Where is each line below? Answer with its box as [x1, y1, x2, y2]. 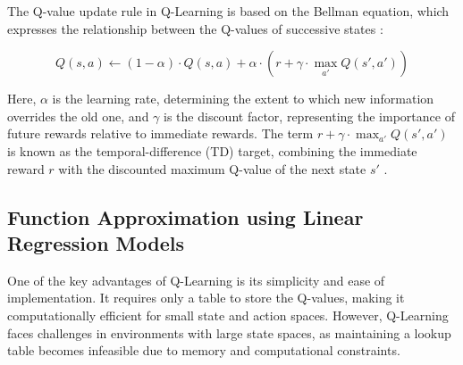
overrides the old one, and [7, 106, 149, 125]
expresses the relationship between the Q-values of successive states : [7, 19, 383, 37]
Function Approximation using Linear [7, 203, 364, 230]
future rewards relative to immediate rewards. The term [7, 124, 314, 143]
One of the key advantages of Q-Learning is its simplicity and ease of [7, 270, 385, 289]
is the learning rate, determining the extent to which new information [52, 89, 434, 108]
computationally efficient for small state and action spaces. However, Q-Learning [7, 305, 449, 324]
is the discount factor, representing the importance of [164, 106, 455, 125]
